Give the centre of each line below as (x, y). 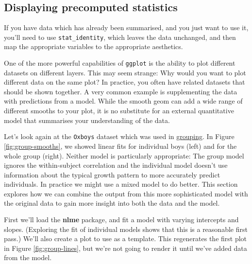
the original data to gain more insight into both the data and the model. (112, 203)
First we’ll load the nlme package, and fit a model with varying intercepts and (121, 220)
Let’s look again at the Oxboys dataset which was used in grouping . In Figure (119, 136)
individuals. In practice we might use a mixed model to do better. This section (121, 184)
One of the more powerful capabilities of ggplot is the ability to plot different (120, 63)
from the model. (28, 257)
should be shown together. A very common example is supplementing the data (121, 91)
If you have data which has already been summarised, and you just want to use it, (126, 27)
